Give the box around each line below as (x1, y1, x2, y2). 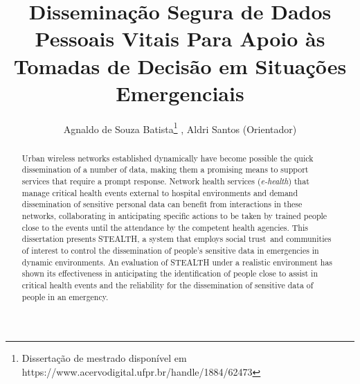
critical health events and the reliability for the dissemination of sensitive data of (21, 279, 314, 290)
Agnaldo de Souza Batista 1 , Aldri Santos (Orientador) (63, 119, 297, 136)
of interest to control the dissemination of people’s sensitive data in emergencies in (21, 244, 319, 256)
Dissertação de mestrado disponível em (21, 351, 187, 365)
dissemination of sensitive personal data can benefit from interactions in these (21, 198, 303, 210)
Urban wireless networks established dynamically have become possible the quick (21, 152, 314, 164)
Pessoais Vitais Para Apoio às (35, 24, 325, 53)
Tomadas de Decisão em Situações (13, 51, 347, 80)
